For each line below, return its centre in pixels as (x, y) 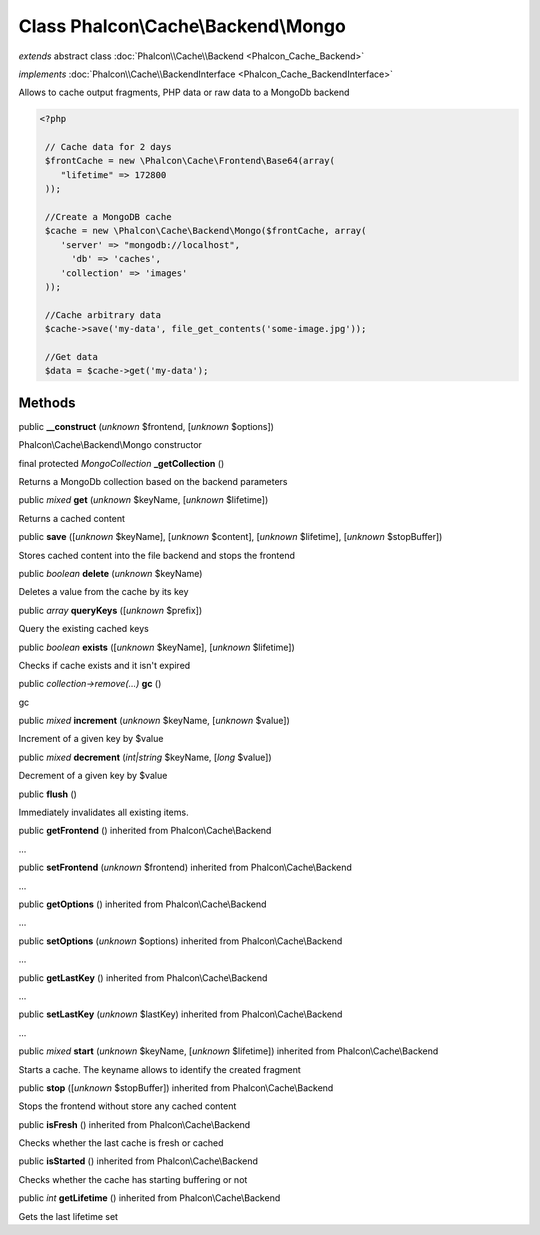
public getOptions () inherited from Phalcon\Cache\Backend (142, 904)
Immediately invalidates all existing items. (103, 812)
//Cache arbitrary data (103, 314)
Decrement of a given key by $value (93, 776)
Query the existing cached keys (83, 629)
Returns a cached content (71, 518)
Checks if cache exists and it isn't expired (104, 665)
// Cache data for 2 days (108, 147)
